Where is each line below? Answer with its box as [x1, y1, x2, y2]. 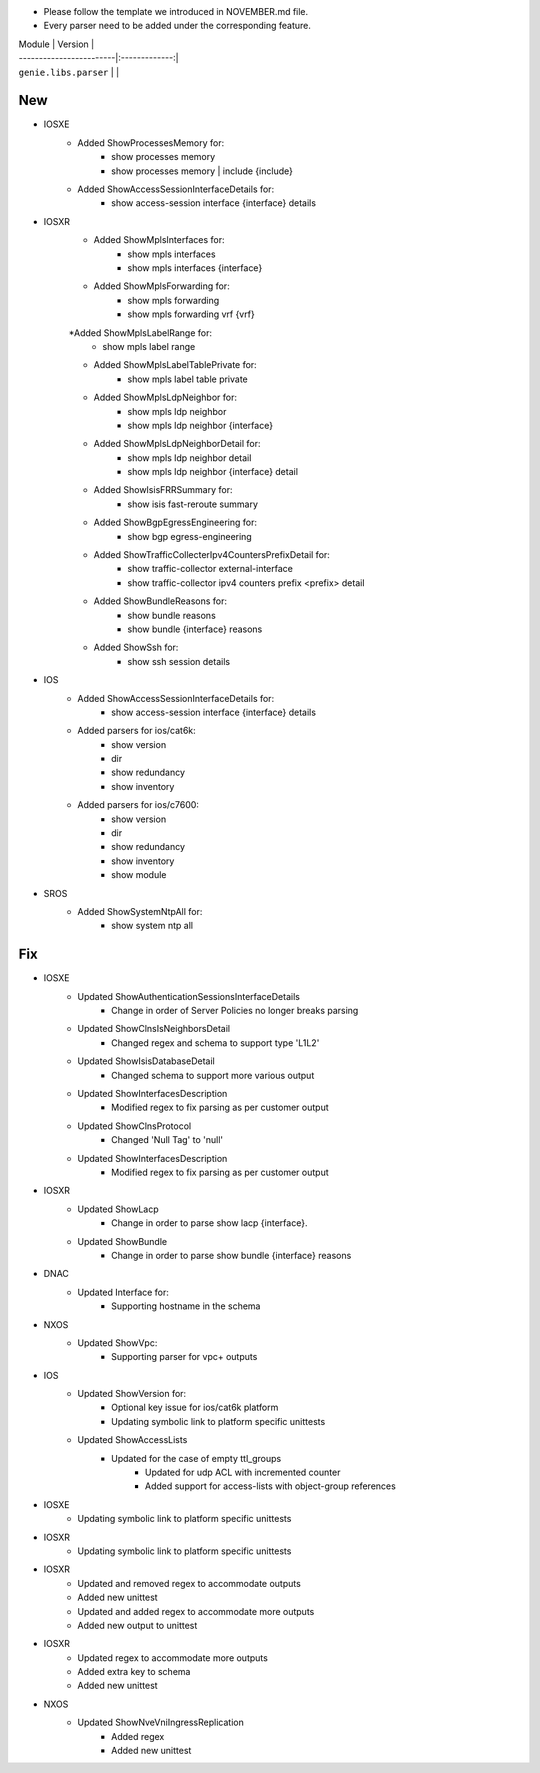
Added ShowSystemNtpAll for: [77, 906, 203, 917]
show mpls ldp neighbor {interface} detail [127, 466, 299, 478]
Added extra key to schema [77, 1666, 191, 1678]
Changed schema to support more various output [111, 1069, 315, 1081]
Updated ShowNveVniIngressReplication [77, 1716, 244, 1729]
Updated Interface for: [77, 1286, 170, 1298]
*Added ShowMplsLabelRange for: [68, 326, 213, 339]
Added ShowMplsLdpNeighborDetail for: [93, 438, 261, 450]
